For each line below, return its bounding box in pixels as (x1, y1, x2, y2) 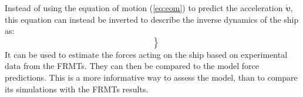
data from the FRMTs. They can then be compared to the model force (5, 60, 260, 72)
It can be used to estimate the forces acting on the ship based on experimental (5, 48, 288, 60)
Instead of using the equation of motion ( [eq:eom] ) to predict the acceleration (5, 2, 283, 13)
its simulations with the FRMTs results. (5, 82, 149, 95)
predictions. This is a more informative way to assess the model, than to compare (5, 71, 298, 83)
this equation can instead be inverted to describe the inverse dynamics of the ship (5, 13, 299, 25)
